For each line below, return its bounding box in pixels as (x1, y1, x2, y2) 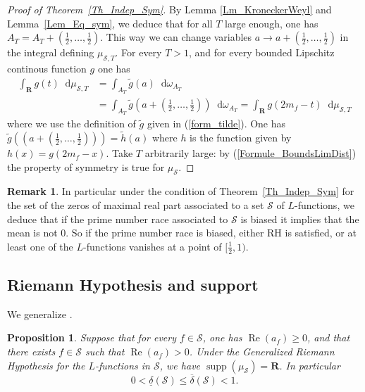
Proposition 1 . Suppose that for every (7, 330, 176, 345)
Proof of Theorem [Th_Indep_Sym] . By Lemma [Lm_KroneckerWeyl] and (7, 2, 332, 16)
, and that (307, 330, 350, 345)
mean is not (7, 225, 58, 240)
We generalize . (7, 306, 73, 321)
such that (85, 344, 125, 359)
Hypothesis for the (7, 358, 85, 372)
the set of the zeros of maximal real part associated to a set (7, 198, 264, 213)
